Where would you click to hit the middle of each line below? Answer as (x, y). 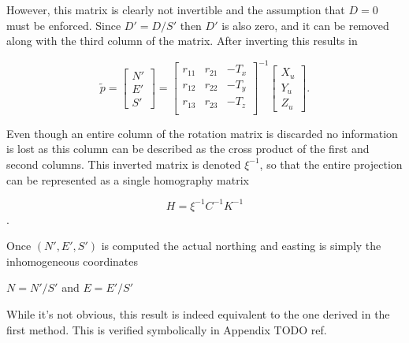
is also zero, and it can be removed (305, 25)
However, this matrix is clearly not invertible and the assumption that (176, 9)
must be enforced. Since (64, 25)
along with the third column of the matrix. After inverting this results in (182, 41)
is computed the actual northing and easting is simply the (241, 246)
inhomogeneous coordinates (73, 261)
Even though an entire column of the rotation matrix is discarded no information (202, 133)
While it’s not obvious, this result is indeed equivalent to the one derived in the (198, 314)
